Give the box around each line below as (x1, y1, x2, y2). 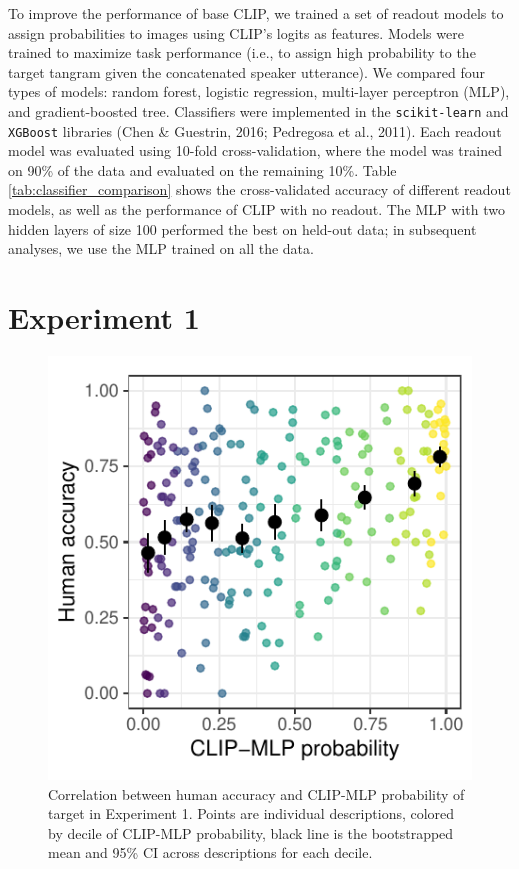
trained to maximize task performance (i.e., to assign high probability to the (8, 42, 476, 63)
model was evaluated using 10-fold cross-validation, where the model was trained (8, 140, 502, 161)
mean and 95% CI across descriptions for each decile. (48, 842, 373, 863)
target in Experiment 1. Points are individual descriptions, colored (48, 803, 455, 824)
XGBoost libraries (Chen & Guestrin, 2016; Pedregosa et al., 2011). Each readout (8, 120, 502, 141)
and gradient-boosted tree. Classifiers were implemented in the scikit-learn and (8, 100, 509, 121)
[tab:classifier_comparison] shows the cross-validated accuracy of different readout (8, 179, 511, 200)
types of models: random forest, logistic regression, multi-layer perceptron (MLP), (8, 81, 510, 102)
